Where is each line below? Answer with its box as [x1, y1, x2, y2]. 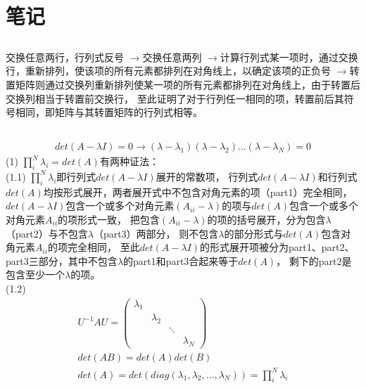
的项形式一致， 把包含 [58, 212, 160, 226]
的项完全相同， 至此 [48, 240, 140, 254]
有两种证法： [99, 154, 159, 169]
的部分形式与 [224, 226, 284, 240]
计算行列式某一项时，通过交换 [220, 49, 358, 64]
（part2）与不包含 [6, 226, 88, 240]
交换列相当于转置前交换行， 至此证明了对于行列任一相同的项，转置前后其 [6, 91, 344, 105]
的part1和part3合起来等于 [122, 253, 239, 268]
